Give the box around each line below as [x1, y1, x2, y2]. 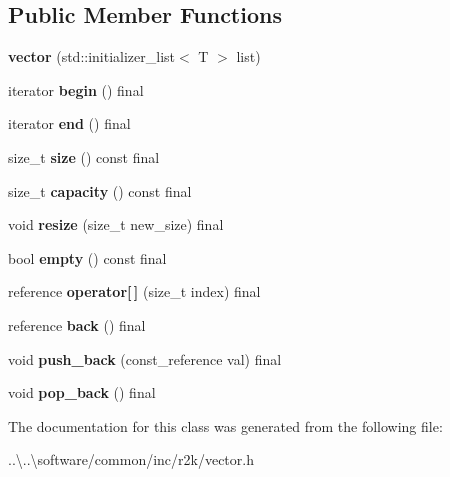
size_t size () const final [8, 146, 160, 167]
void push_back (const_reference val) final [8, 348, 282, 369]
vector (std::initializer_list [8, 46, 176, 67]
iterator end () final [8, 113, 131, 134]
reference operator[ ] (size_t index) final [8, 281, 261, 302]
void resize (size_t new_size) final [8, 214, 224, 235]
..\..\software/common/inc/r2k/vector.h [8, 449, 254, 470]
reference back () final [8, 314, 146, 335]
